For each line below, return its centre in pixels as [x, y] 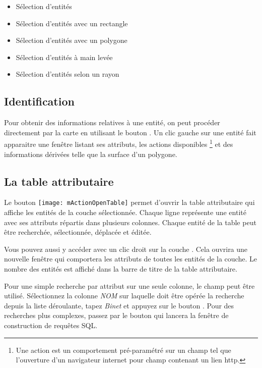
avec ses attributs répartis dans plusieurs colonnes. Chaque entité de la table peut [130, 222]
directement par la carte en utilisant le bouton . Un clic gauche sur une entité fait [130, 132]
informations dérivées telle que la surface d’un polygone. [91, 154]
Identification [39, 101]
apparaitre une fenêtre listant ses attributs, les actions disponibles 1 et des [119, 143]
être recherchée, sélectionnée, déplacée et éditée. [78, 232]
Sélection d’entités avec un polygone [72, 40]
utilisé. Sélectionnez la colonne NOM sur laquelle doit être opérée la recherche [124, 296]
